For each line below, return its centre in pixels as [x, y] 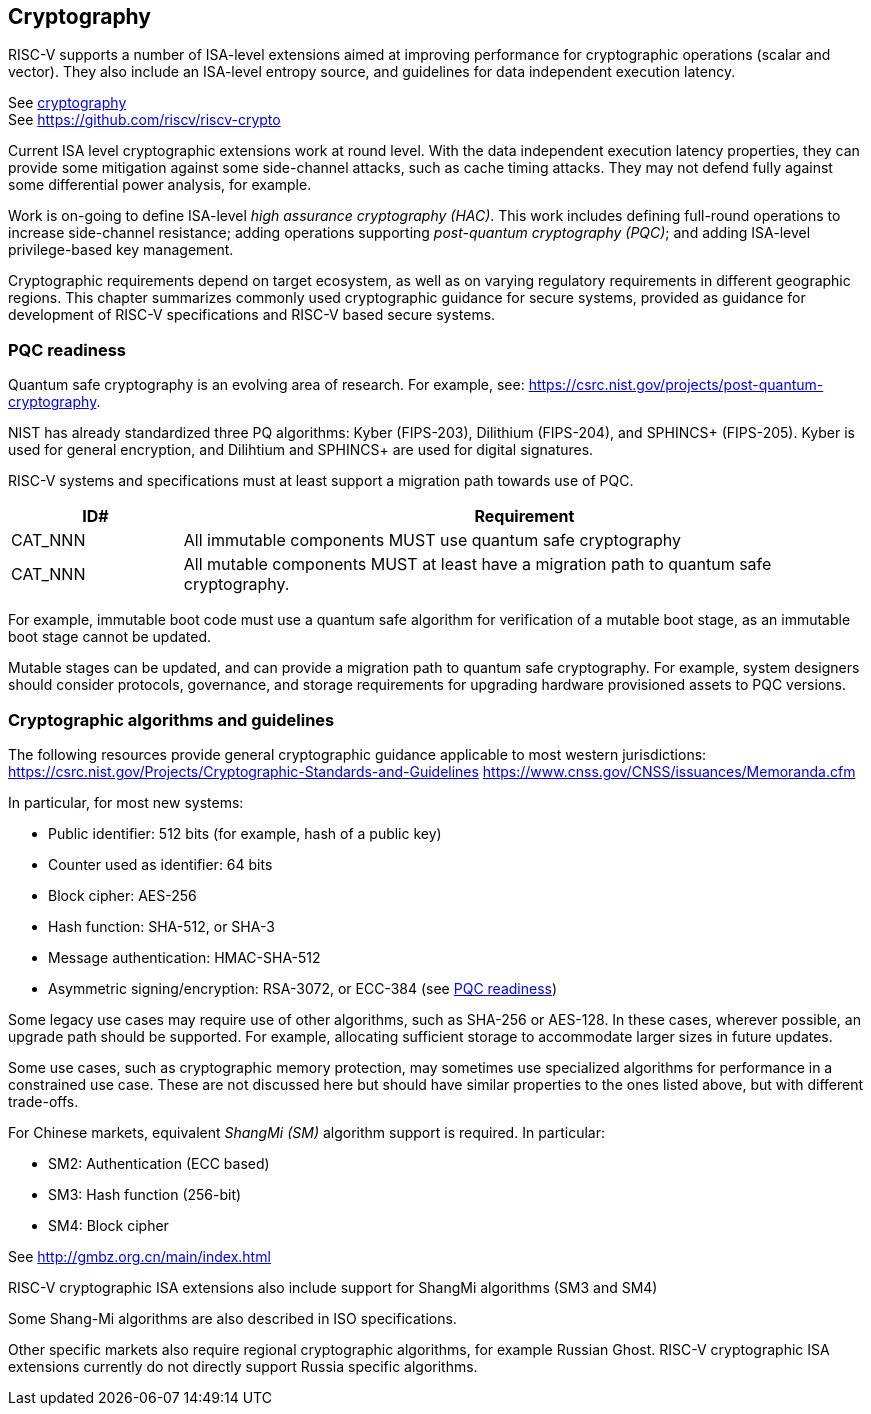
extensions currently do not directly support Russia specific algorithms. [243, 1366]
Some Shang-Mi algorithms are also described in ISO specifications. [232, 1318]
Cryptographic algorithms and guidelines [171, 719]
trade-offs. [43, 1101]
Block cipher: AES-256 [122, 895]
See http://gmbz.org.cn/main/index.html [139, 1256]
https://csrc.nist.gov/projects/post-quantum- [676, 385]
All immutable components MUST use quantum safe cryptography [432, 540]
